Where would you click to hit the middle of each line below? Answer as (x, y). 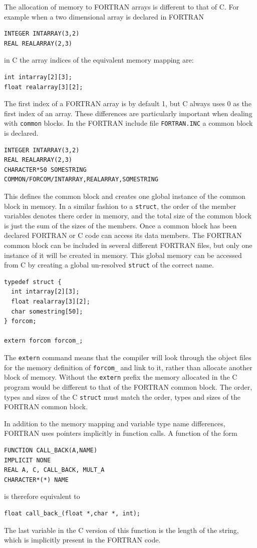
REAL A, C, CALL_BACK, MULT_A (54, 470)
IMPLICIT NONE (28, 460)
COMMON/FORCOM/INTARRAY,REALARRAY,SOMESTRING (81, 180)
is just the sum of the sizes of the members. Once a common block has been (120, 225)
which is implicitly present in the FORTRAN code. (82, 540)
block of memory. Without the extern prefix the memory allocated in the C (121, 377)
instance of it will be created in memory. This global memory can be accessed (123, 255)
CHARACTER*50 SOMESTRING (45, 170)
